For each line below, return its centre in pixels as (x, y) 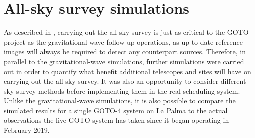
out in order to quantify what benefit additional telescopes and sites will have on (127, 71)
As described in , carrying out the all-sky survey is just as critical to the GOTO (126, 32)
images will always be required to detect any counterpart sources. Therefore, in (125, 52)
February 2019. (27, 130)
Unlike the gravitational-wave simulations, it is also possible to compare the (120, 100)
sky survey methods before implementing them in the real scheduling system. (122, 90)
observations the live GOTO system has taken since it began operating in (117, 120)
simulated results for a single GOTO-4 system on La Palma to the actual (116, 110)
